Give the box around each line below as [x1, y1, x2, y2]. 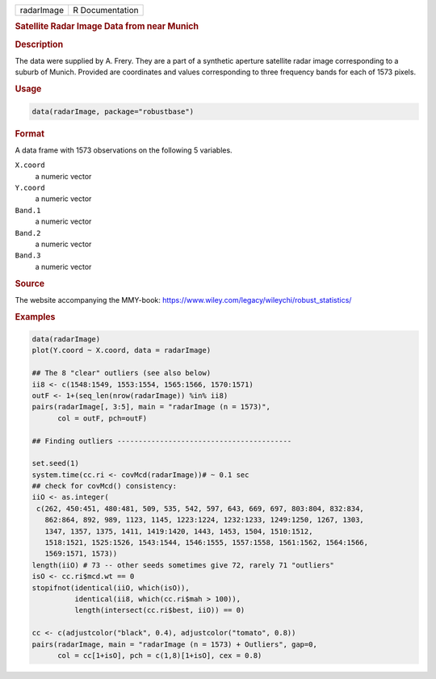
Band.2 [15, 228, 41, 237]
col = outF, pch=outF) [57, 413, 148, 423]
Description [15, 39, 64, 50]
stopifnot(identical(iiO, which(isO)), [31, 583, 190, 593]
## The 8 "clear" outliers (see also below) [31, 368, 212, 378]
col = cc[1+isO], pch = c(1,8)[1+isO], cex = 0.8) [57, 651, 262, 660]
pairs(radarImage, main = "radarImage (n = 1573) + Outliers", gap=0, [31, 639, 318, 649]
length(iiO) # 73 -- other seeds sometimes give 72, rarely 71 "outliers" [31, 560, 335, 569]
